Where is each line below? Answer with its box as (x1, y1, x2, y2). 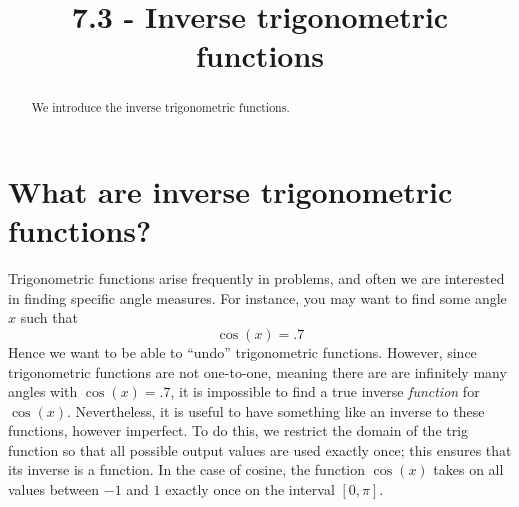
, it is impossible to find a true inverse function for (170, 381, 480, 402)
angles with (8, 381, 78, 402)
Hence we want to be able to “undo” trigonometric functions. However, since (8, 341, 477, 362)
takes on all (433, 459, 504, 480)
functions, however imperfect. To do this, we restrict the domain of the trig (8, 420, 469, 441)
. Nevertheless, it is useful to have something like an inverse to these (66, 400, 485, 421)
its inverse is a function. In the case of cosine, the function (8, 459, 366, 480)
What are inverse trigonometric (8, 171, 453, 212)
